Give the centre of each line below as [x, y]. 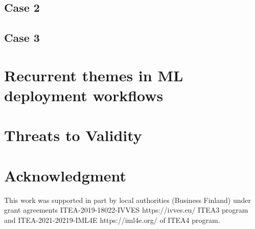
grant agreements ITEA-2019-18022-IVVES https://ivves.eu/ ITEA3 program [126, 210]
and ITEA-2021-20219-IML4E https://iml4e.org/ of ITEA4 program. [112, 220]
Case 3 [22, 38]
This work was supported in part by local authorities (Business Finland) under [127, 200]
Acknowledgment [65, 175]
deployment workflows [84, 95]
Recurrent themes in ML [94, 75]
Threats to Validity [73, 135]
